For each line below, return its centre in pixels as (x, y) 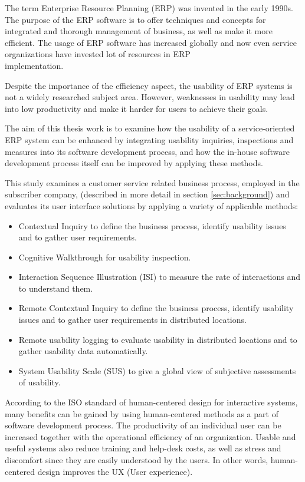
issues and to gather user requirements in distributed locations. (132, 320)
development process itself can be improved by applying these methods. (134, 163)
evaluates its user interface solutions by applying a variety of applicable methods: (152, 205)
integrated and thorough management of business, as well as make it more (139, 31)
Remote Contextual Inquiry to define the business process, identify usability (156, 308)
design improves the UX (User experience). (115, 471)
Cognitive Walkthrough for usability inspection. (105, 257)
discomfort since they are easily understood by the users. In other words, (137, 460)
